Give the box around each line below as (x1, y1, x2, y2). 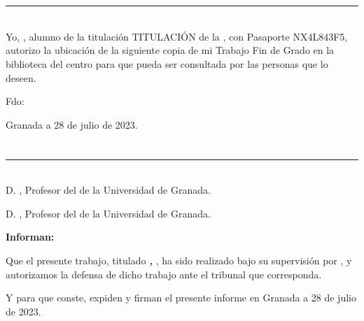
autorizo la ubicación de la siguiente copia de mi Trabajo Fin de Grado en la (6, 43, 335, 57)
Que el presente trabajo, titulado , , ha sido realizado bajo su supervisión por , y (6, 252, 352, 267)
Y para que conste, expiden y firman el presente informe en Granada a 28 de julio (6, 290, 356, 305)
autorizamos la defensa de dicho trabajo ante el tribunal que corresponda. (6, 266, 322, 281)
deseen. (6, 70, 36, 85)
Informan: (6, 229, 55, 244)
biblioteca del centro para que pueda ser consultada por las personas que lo (6, 56, 328, 71)
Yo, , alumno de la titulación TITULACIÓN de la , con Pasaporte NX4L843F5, (6, 29, 348, 43)
